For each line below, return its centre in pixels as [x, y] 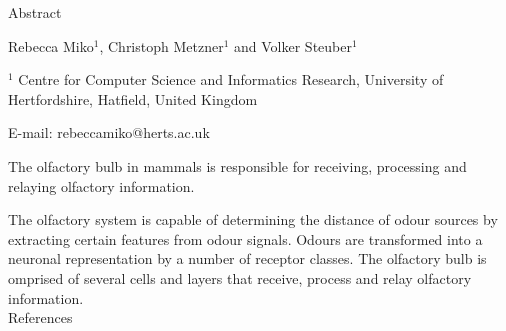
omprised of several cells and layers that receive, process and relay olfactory [240, 277]
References [40, 317]
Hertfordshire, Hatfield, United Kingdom [133, 98]
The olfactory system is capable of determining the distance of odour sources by [253, 219]
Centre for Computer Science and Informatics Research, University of [231, 79]
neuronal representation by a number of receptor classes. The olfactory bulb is [247, 258]
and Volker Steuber [293, 45]
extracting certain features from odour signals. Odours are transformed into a [245, 238]
